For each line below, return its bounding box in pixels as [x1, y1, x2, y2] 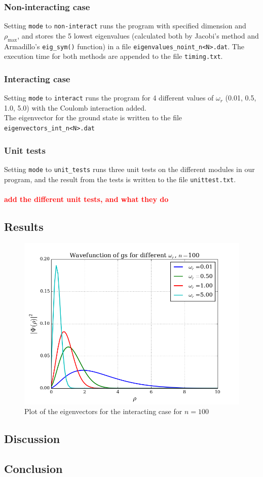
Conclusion [4, 460, 63, 476]
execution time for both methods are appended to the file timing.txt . [4, 51, 223, 61]
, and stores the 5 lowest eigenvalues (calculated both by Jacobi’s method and [17, 30, 259, 41]
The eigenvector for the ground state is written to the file [4, 112, 182, 123]
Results [4, 218, 44, 234]
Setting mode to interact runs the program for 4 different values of [4, 92, 214, 103]
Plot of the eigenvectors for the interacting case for [24, 406, 182, 417]
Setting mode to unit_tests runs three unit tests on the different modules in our [4, 163, 255, 174]
